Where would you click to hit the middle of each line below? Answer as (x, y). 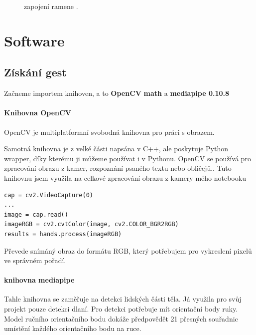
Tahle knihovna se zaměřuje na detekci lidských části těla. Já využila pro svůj (123, 299)
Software (34, 40)
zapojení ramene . (51, 6)
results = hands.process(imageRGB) (63, 234)
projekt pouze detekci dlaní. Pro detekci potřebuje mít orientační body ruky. (121, 309)
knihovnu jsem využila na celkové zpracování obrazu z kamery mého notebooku (125, 177)
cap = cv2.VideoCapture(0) (49, 195)
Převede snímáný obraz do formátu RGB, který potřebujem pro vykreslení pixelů (128, 250)
